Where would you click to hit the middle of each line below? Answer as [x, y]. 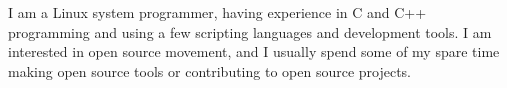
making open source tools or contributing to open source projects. [210, 70]
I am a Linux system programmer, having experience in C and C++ [217, 12]
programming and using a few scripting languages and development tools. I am [250, 31]
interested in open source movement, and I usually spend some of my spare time [254, 51]
